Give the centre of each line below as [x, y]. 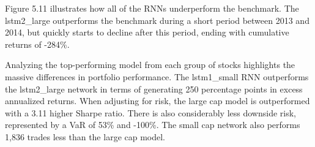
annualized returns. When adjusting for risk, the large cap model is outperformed [157, 101]
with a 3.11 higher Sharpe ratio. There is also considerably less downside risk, [150, 112]
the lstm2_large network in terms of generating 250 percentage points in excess [154, 89]
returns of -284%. [37, 44]
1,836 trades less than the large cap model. [85, 136]
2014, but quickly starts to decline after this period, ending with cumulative [147, 32]
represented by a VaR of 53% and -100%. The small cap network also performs [153, 125]
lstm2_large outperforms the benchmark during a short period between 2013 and [157, 20]
